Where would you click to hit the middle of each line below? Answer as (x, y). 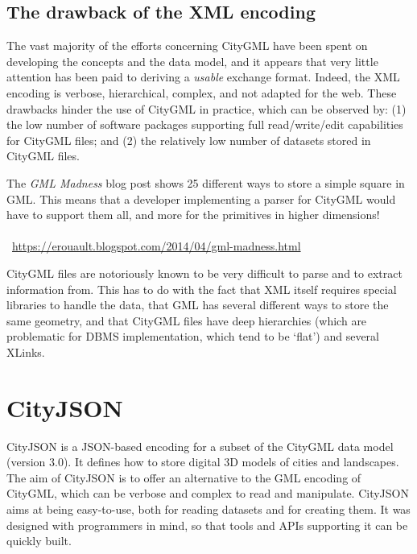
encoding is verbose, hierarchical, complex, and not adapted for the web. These (202, 92)
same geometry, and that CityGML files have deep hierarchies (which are (187, 320)
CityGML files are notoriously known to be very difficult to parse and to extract (204, 273)
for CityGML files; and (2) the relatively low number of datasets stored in (189, 140)
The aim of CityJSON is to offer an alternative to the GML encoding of (184, 477)
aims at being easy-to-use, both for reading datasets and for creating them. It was (208, 509)
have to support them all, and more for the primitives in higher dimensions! (193, 215)
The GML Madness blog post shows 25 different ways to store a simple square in (206, 182)
